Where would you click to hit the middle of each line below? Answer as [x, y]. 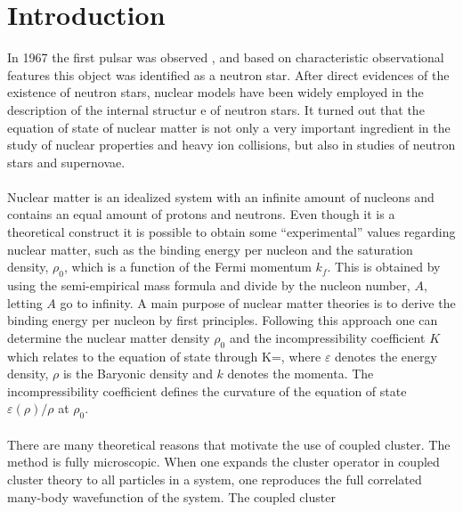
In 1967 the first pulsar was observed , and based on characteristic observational [226, 57]
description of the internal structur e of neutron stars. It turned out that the [216, 109]
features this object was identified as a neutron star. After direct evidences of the [228, 74]
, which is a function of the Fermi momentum [187, 267]
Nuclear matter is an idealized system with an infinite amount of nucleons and [221, 196]
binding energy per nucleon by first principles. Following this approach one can [223, 320]
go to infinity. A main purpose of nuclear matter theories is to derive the [258, 302]
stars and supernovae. [66, 162]
